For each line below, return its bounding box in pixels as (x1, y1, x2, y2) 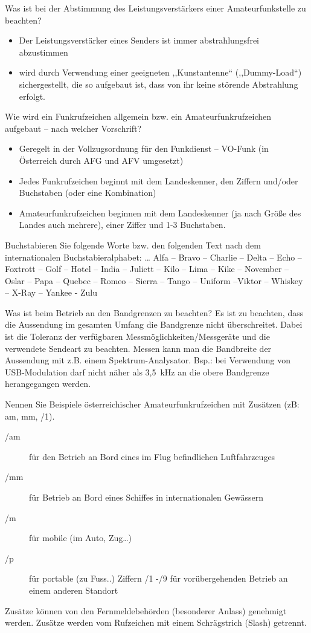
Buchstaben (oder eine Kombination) (19, 186, 156, 199)
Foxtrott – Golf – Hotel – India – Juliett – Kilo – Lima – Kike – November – (5, 262, 289, 275)
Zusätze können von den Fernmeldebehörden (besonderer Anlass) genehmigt (5, 604, 287, 617)
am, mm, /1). (5, 409, 55, 422)
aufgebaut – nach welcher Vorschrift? (5, 122, 142, 134)
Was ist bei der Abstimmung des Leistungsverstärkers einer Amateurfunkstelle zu (5, 2, 306, 14)
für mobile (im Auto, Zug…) (29, 531, 132, 544)
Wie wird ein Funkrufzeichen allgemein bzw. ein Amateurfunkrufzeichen (5, 110, 271, 123)
